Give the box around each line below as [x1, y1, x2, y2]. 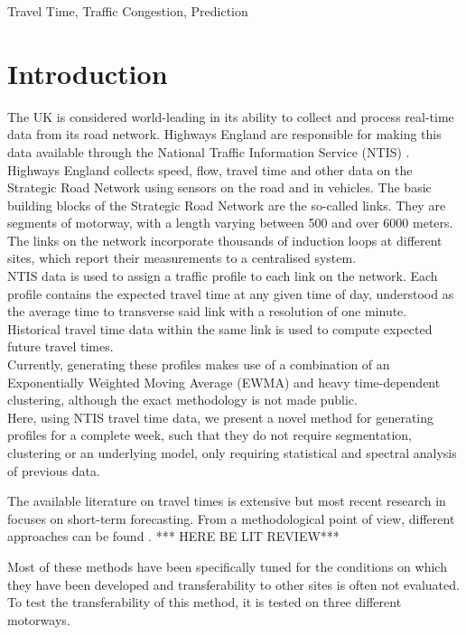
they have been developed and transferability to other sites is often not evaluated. [7, 574, 460, 593]
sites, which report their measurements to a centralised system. [7, 248, 357, 267]
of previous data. [7, 461, 100, 480]
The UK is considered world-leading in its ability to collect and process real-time [7, 107, 454, 126]
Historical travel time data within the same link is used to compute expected [7, 319, 433, 338]
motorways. [7, 610, 70, 629]
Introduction [7, 54, 168, 91]
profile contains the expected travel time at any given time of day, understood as [7, 284, 454, 303]
